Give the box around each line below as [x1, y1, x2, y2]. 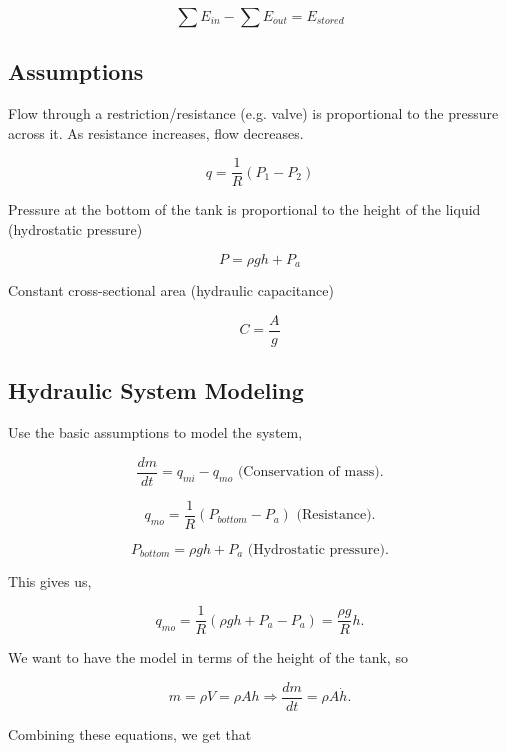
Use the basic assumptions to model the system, [8, 421, 303, 442]
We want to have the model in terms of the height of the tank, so [8, 647, 408, 668]
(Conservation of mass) [237, 465, 380, 480]
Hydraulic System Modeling [8, 375, 304, 406]
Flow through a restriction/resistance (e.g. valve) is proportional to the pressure [8, 103, 499, 124]
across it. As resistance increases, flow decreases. [8, 122, 304, 143]
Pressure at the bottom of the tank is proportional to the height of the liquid [8, 199, 481, 220]
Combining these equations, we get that [8, 723, 252, 744]
